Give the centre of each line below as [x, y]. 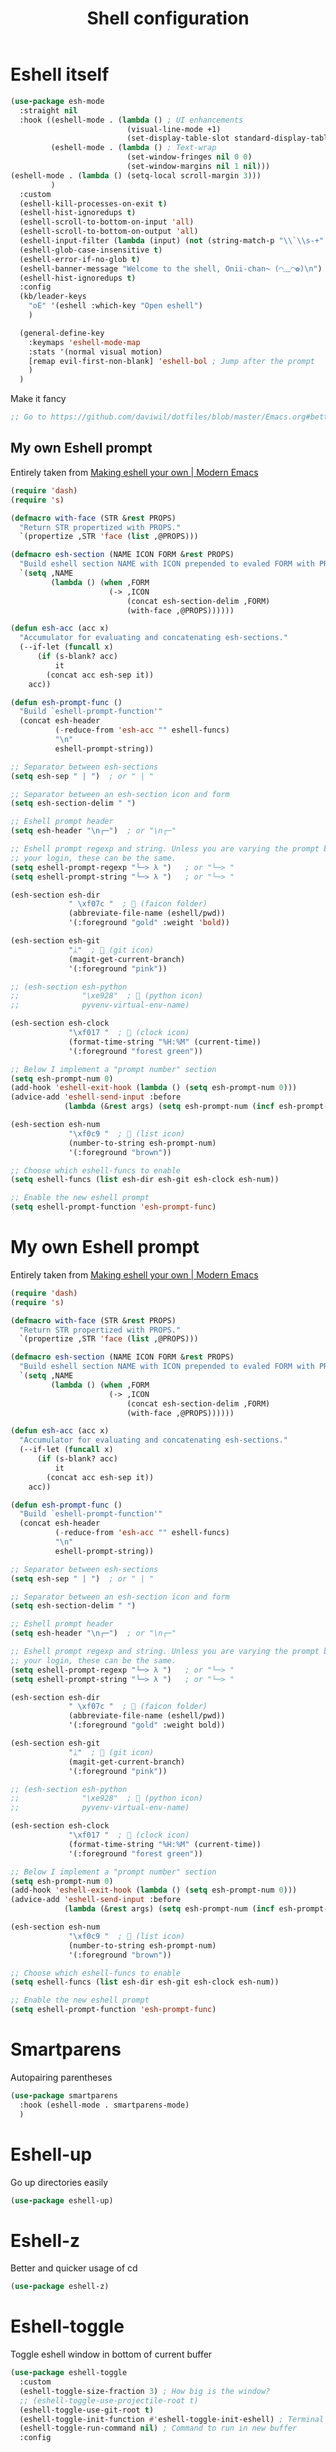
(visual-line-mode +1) [174, 129]
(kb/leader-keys [53, 297]
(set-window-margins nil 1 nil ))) [198, 167]
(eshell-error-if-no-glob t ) [80, 259]
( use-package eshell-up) [62, 2200]
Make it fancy [38, 399]
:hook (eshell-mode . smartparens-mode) [104, 2105]
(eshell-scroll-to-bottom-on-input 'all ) [107, 222]
